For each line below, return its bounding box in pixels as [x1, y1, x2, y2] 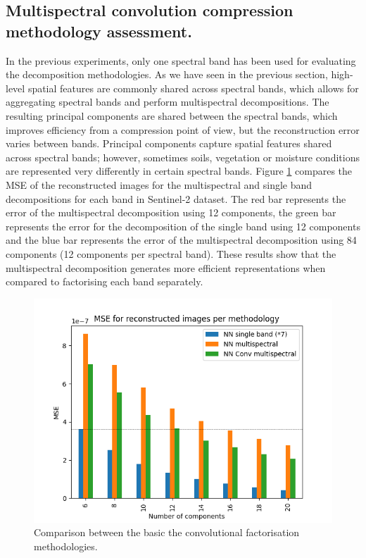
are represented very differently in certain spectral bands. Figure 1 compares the [6, 163, 353, 178]
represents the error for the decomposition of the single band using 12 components [6, 218, 360, 233]
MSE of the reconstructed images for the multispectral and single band [6, 177, 313, 192]
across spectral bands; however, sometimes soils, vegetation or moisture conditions [6, 149, 360, 164]
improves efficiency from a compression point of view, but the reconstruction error [6, 122, 360, 137]
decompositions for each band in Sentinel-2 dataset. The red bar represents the [6, 191, 346, 206]
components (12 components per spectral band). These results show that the [6, 246, 336, 261]
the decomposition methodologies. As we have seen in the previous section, [6, 67, 328, 82]
